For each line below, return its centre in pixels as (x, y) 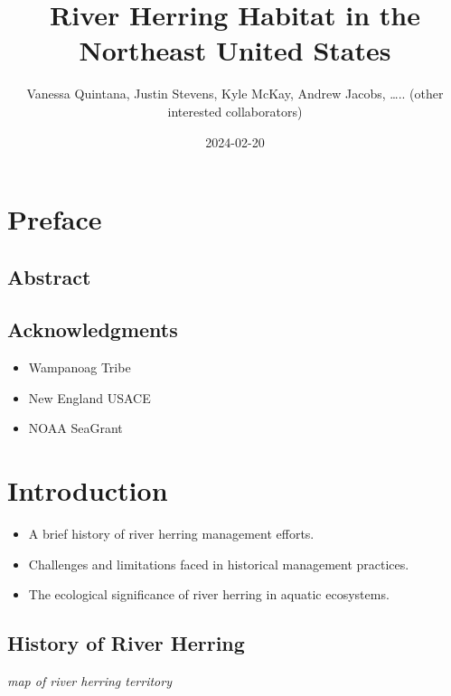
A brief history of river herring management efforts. (171, 534)
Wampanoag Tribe (80, 367)
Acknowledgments (93, 329)
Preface (55, 219)
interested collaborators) (235, 111)
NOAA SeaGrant (75, 428)
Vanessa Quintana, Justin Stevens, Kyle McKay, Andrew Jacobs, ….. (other (235, 94)
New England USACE (89, 397)
